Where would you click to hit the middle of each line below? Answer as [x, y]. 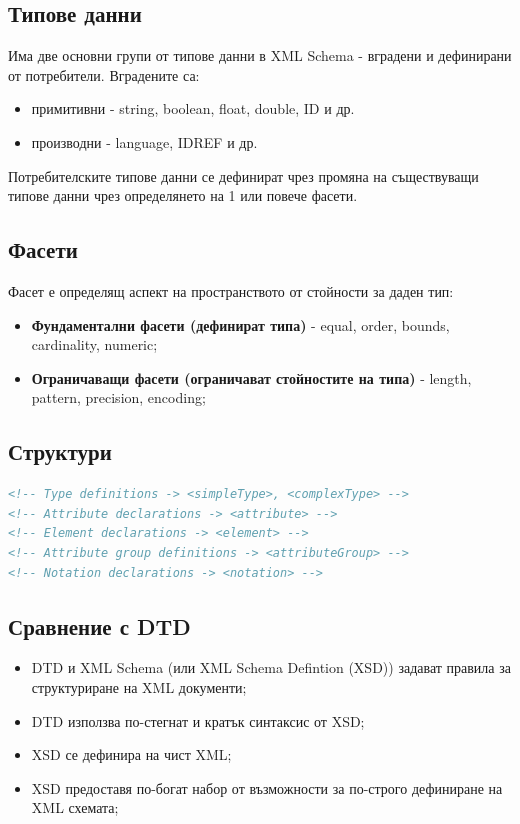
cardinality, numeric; [94, 344]
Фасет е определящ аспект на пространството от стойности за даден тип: [231, 290]
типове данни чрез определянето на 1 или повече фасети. [183, 195]
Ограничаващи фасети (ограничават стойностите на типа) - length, [251, 377]
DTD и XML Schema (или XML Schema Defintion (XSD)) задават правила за [271, 667]
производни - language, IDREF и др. [144, 141]
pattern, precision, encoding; [118, 397]
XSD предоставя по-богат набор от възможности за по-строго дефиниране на [267, 787]
